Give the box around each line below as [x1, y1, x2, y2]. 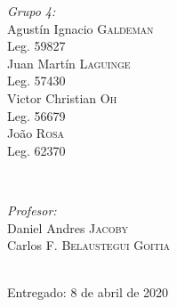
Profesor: [7, 200, 57, 219]
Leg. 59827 [7, 36, 66, 55]
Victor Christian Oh [7, 88, 117, 107]
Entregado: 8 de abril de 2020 [7, 283, 169, 302]
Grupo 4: [7, 2, 56, 20]
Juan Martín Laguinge [7, 53, 131, 72]
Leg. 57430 [7, 71, 66, 90]
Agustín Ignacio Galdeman [7, 19, 154, 37]
